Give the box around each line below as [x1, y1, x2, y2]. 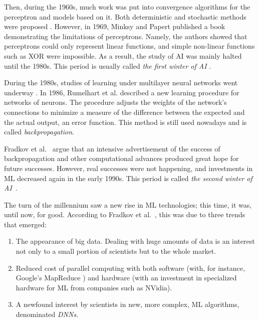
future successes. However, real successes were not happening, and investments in [4, 163, 253, 173]
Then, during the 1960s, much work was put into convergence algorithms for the [4, 2, 250, 12]
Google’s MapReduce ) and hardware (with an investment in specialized [16, 272, 237, 283]
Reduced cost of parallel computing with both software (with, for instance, [16, 262, 245, 273]
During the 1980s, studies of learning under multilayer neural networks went [4, 77, 238, 88]
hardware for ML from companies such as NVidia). [16, 282, 172, 292]
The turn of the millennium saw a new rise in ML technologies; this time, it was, [4, 199, 252, 210]
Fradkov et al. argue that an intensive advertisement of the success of [4, 143, 220, 153]
